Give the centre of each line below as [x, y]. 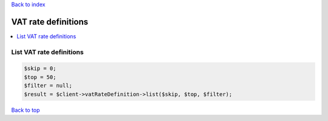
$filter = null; [48, 86]
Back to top [26, 110]
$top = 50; [40, 77]
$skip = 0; [40, 69]
